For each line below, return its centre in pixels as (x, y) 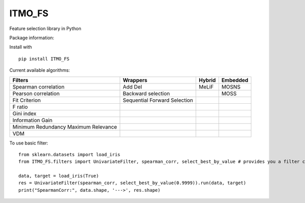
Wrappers (135, 80)
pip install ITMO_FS (44, 59)
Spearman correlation (38, 86)
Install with (21, 47)
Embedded (235, 80)
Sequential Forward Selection (158, 100)
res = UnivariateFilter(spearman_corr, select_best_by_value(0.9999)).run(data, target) (132, 183)
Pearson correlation (36, 93)
